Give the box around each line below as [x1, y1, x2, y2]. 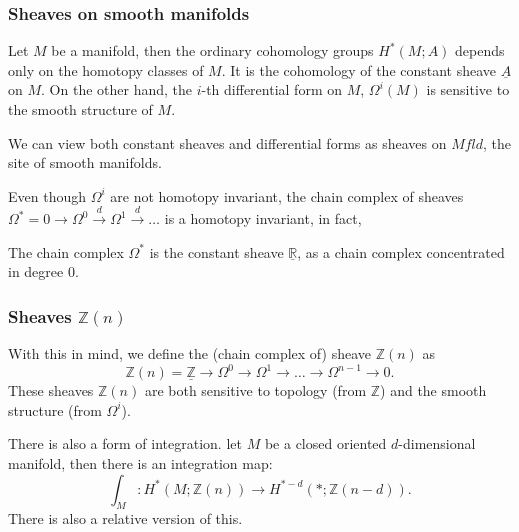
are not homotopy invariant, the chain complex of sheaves [110, 185, 464, 206]
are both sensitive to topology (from [144, 380, 367, 401]
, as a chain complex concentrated [297, 241, 505, 262]
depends [455, 40, 505, 61]
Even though [8, 185, 86, 206]
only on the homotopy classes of [8, 59, 204, 80]
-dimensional [398, 433, 476, 454]
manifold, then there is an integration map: [8, 453, 273, 474]
